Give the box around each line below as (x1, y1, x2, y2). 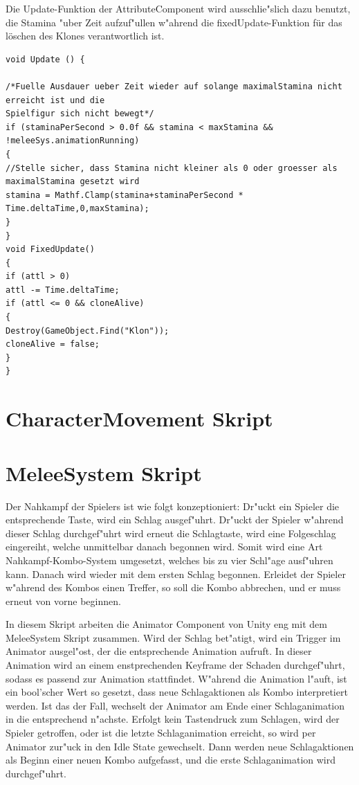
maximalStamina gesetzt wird (6, 177, 140, 187)
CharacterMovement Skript (6, 404, 273, 433)
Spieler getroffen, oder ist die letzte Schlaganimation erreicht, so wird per (6, 725, 316, 740)
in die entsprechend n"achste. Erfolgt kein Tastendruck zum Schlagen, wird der (6, 712, 340, 726)
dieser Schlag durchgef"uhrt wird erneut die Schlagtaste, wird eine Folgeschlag (6, 525, 336, 540)
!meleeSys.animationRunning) (6, 136, 140, 146)
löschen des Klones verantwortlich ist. (6, 28, 165, 43)
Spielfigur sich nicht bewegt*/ (6, 109, 154, 119)
